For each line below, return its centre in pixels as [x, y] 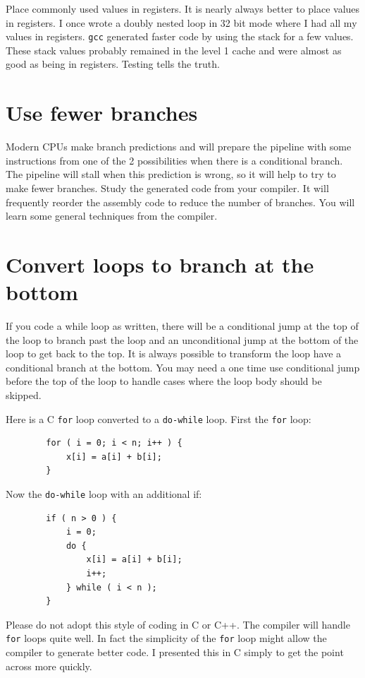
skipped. [24, 395]
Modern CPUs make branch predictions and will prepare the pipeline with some [179, 147]
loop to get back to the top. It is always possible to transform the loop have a [174, 353]
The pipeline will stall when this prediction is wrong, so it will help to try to [171, 174]
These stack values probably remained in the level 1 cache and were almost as [174, 50]
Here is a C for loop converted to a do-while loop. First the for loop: [159, 418]
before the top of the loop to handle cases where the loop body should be [164, 381]
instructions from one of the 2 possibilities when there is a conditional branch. [174, 160]
